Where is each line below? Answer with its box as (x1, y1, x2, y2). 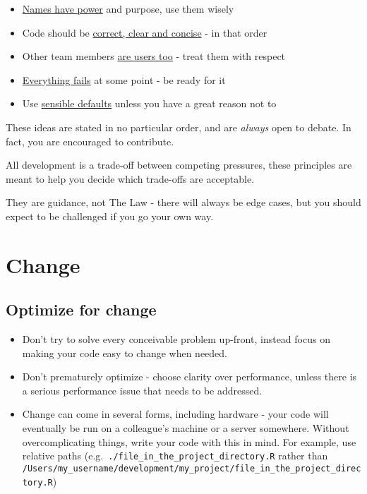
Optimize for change (6, 299, 157, 320)
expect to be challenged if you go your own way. (6, 208, 214, 223)
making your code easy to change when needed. (22, 345, 228, 360)
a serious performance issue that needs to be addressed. (22, 382, 263, 397)
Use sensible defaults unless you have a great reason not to (22, 96, 277, 111)
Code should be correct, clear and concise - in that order (22, 25, 267, 40)
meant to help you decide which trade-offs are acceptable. (6, 171, 255, 186)
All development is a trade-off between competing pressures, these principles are (6, 157, 352, 172)
